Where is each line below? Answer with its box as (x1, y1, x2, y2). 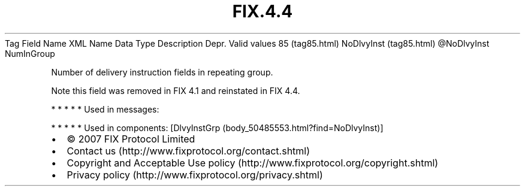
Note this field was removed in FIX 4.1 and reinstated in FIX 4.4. (51, 85, 300, 96)
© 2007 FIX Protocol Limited (67, 132, 195, 145)
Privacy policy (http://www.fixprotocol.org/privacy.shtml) (67, 168, 323, 181)
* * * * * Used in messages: (51, 104, 159, 114)
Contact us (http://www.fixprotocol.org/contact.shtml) (67, 144, 310, 157)
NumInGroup (5, 48, 55, 59)
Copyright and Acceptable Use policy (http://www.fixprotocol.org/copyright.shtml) (67, 156, 439, 169)
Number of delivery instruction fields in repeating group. (51, 66, 273, 77)
